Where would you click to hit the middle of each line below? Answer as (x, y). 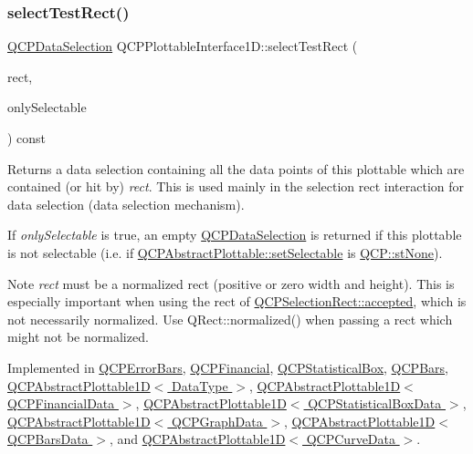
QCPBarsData (48, 439)
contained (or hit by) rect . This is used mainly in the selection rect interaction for (236, 186)
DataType (200, 385)
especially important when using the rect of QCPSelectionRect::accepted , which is (237, 301)
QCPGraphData (217, 421)
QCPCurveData (351, 439)
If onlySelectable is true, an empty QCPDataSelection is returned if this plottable (235, 235)
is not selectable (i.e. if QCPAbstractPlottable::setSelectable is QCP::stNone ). (225, 252)
